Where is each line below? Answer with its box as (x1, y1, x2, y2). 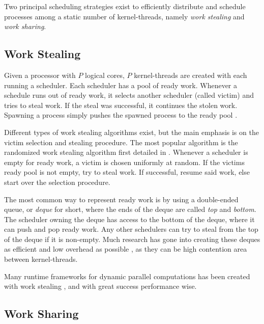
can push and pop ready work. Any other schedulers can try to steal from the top (4, 224, 258, 234)
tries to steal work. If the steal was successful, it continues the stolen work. (4, 99, 238, 110)
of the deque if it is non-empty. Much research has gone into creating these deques (4, 233, 260, 244)
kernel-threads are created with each (134, 69, 247, 80)
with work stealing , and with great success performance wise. (4, 281, 197, 291)
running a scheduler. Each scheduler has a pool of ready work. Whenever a (4, 79, 238, 90)
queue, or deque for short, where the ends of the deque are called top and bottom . (4, 204, 256, 214)
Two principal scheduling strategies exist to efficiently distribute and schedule (4, 1, 246, 11)
